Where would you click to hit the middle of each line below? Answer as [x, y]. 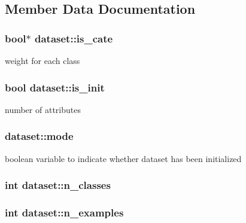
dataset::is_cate [74, 38]
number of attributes [43, 109]
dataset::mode [39, 136]
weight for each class [42, 60]
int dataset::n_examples [64, 212]
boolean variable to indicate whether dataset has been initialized [123, 158]
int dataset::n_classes [58, 185]
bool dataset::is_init [55, 87]
